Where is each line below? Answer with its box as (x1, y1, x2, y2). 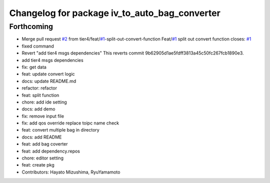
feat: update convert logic (21, 71, 75, 77)
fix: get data (21, 64, 47, 70)
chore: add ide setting (21, 99, 67, 105)
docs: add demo (21, 106, 55, 112)
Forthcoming (9, 22, 53, 31)
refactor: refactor (21, 85, 57, 91)
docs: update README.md (21, 78, 76, 84)
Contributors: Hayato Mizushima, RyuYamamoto (21, 169, 120, 175)
